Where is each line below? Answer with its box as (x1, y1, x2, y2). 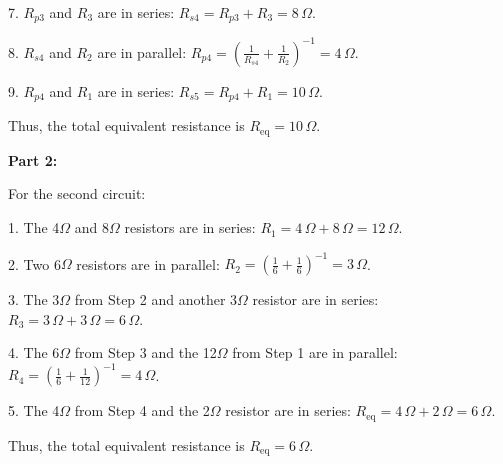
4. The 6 (8, 342, 60, 363)
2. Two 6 (8, 253, 61, 274)
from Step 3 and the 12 (74, 342, 217, 363)
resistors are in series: (124, 217, 256, 238)
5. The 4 (8, 400, 60, 421)
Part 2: (8, 149, 58, 170)
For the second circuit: (8, 183, 146, 204)
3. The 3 (8, 289, 60, 310)
